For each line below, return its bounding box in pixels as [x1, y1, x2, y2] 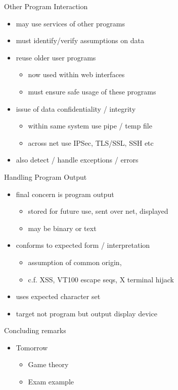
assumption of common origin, [28, 256, 122, 267]
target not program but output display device [16, 308, 157, 318]
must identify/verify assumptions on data [16, 35, 144, 46]
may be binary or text [28, 222, 97, 233]
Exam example [28, 376, 74, 387]
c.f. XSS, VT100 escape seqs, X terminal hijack [28, 274, 174, 284]
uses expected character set [16, 291, 101, 302]
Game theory [28, 359, 69, 370]
